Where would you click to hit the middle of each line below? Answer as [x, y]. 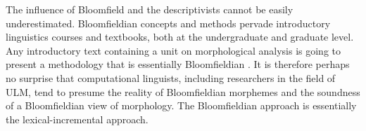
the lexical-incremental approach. [77, 119]
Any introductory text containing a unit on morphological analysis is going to [173, 50]
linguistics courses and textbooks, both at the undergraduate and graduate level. [180, 37]
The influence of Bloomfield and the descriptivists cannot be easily [150, 9]
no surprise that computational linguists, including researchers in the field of [171, 77]
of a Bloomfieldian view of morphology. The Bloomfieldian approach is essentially [181, 105]
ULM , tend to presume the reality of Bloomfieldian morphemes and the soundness [183, 91]
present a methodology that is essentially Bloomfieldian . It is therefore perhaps [178, 64]
